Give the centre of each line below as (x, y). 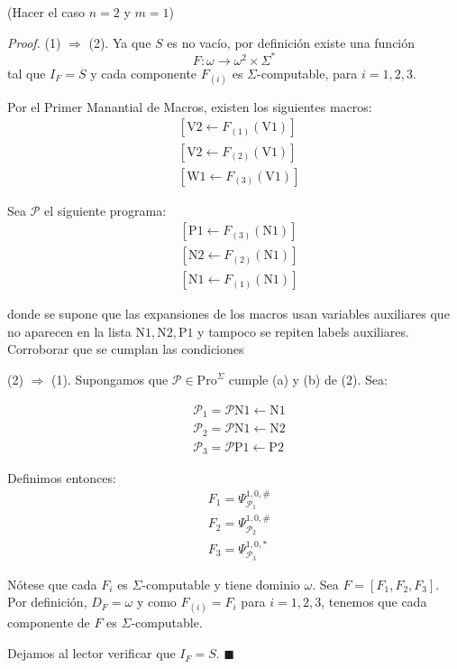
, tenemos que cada (374, 602)
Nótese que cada (52, 584)
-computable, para (307, 73)
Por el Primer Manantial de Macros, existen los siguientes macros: (190, 106)
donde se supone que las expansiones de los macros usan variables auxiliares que (228, 314)
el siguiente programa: (105, 210)
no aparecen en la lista (69, 331)
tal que (27, 73)
